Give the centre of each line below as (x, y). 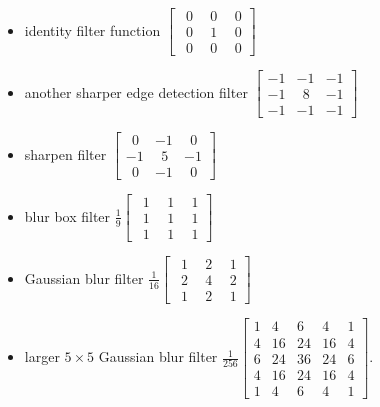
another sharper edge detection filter (136, 91)
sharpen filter (65, 153)
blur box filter (67, 215)
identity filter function (92, 29)
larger (42, 356)
